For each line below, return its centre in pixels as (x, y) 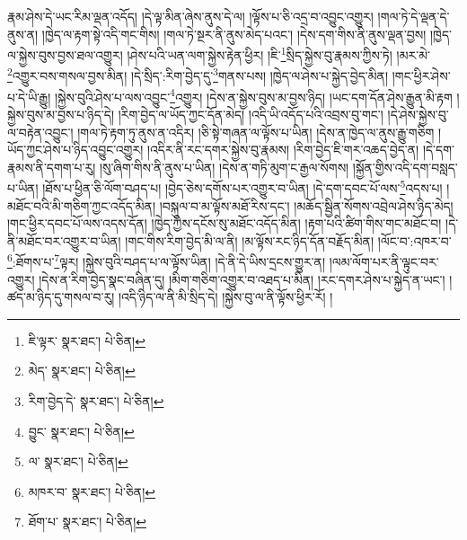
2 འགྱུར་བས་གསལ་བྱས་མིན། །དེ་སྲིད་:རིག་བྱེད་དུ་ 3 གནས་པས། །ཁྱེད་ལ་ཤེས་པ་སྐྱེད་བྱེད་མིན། (198, 75)
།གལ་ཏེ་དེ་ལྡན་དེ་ (414, 16)
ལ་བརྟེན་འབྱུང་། (40, 132)
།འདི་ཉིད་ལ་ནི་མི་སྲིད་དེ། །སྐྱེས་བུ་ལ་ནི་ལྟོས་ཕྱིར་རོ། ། (225, 297)
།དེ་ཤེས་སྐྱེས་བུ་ (418, 114)
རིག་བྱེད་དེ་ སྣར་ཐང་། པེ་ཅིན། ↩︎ (96, 400)
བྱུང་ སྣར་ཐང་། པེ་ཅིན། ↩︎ (81, 431)
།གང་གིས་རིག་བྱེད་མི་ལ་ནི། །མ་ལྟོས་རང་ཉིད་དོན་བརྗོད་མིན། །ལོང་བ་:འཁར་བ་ (288, 240)
